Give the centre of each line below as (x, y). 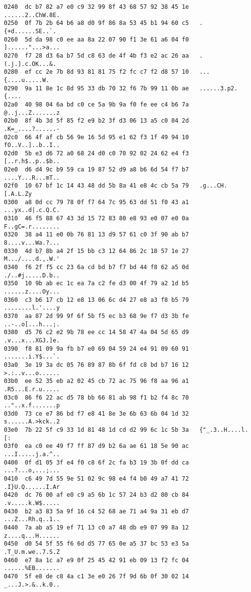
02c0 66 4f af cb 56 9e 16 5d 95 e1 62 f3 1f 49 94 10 (97, 137)
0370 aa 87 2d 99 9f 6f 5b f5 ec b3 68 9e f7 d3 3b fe (97, 316)
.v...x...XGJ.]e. (32, 340)
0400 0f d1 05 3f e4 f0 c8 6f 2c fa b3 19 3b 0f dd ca (97, 462)
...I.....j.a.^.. (32, 455)
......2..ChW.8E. (32, 15)
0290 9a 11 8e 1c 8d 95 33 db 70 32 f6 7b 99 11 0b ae (97, 88)
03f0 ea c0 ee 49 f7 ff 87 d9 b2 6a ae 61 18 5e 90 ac (97, 446)
